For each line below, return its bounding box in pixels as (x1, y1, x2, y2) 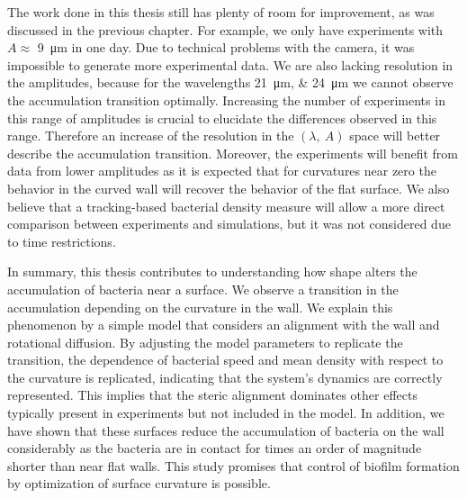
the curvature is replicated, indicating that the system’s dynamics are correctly (7, 367, 443, 386)
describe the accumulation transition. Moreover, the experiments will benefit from (7, 143, 458, 162)
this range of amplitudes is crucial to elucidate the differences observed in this (7, 108, 437, 127)
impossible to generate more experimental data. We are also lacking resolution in (7, 55, 454, 74)
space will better (349, 126, 441, 145)
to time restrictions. (7, 231, 116, 250)
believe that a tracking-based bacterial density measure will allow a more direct (7, 196, 445, 215)
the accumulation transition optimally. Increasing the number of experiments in (7, 90, 445, 109)
